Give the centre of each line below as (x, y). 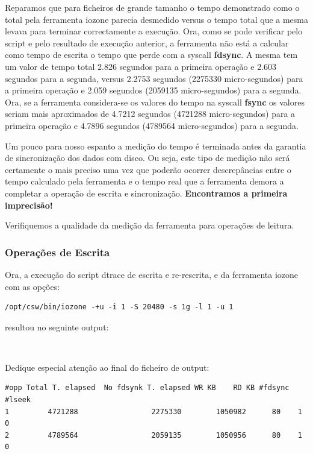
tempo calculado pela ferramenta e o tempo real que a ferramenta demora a (144, 181)
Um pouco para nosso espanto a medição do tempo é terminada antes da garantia (156, 146)
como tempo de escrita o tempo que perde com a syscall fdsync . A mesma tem (151, 55)
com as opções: (33, 286)
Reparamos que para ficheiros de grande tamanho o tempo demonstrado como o (152, 7)
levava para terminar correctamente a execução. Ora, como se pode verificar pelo (154, 31)
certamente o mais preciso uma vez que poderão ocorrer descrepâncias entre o (148, 169)
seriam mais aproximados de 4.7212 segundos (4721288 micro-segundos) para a (150, 114)
